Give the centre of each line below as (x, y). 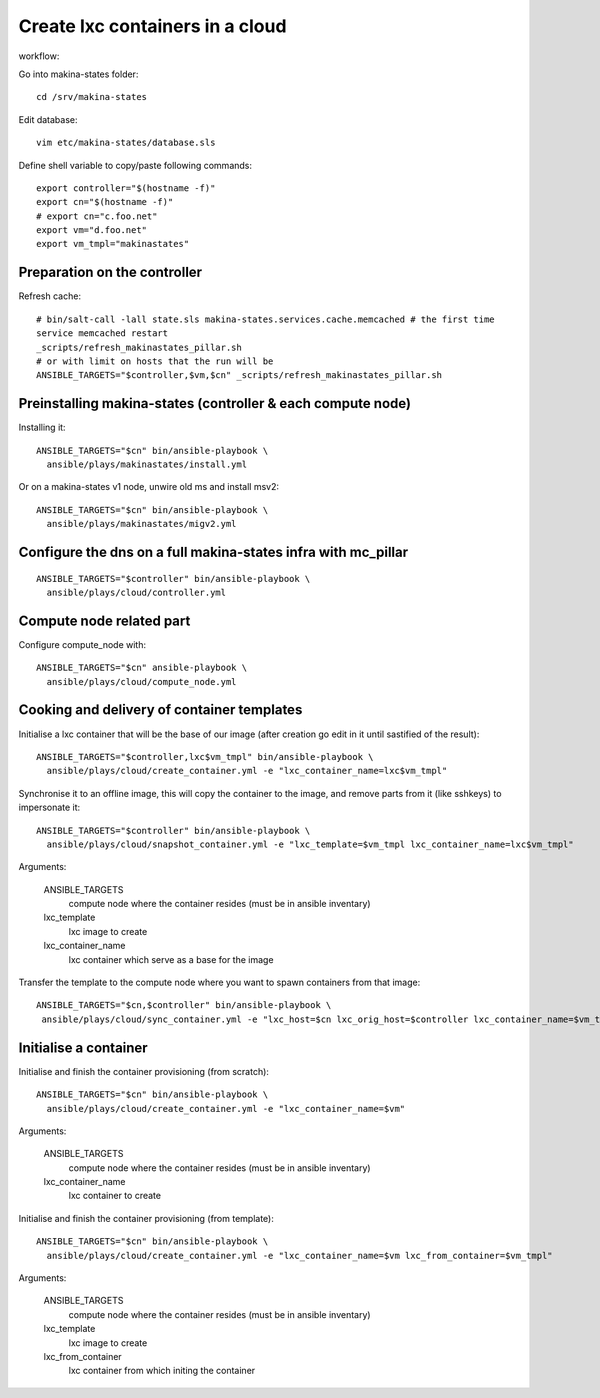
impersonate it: (49, 807)
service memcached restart (102, 333)
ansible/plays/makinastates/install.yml (147, 464)
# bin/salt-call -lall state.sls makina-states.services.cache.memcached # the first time (265, 319)
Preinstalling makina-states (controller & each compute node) (215, 403)
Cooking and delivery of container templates (160, 710)
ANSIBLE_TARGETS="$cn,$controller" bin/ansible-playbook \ (184, 1005)
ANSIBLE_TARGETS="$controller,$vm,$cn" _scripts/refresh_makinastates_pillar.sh (239, 375)
